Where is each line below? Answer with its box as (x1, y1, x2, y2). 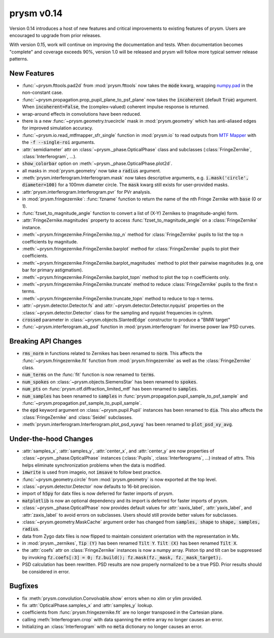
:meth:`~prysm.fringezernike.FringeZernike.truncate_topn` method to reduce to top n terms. (22, 295, 214, 301)
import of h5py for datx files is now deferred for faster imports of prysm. (22, 490, 174, 497)
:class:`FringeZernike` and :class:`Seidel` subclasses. (22, 414, 133, 420)
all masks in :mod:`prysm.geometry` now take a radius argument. (22, 167, 161, 173)
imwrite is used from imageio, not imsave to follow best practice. (22, 469, 162, 475)
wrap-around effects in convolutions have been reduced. (22, 111, 142, 117)
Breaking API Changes (9, 337, 82, 346)
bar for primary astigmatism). (22, 267, 83, 273)
